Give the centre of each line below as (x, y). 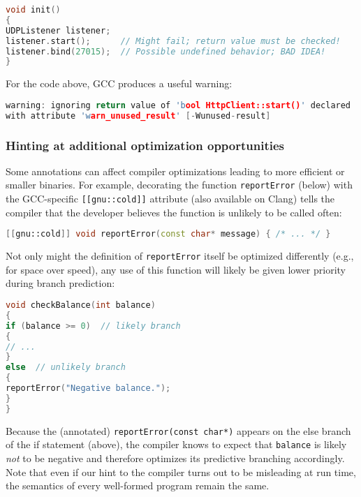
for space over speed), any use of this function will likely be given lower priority (176, 269)
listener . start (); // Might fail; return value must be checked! (173, 41)
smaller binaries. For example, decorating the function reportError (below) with (179, 185)
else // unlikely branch (66, 368)
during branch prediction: (60, 283)
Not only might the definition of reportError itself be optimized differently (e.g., (180, 256)
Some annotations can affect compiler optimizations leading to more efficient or (175, 171)
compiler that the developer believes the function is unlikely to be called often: (174, 212)
